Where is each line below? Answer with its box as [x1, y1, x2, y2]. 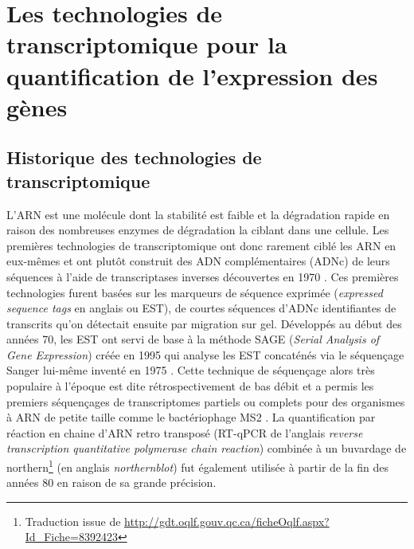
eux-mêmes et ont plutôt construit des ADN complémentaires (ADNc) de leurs [6, 253, 390, 269]
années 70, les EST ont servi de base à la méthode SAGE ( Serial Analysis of [6, 331, 380, 347]
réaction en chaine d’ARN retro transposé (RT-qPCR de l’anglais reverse [6, 424, 363, 441]
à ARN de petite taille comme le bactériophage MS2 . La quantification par [6, 409, 376, 425]
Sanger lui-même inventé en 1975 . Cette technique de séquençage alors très [6, 362, 375, 378]
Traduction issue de [25, 512, 121, 529]
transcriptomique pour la [6, 28, 287, 61]
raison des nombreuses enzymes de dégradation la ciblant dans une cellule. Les [6, 222, 389, 238]
